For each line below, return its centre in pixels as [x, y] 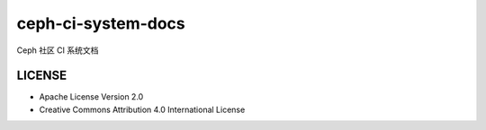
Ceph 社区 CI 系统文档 [58, 50]
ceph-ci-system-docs [101, 23]
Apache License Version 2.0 [91, 97]
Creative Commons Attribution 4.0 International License [142, 109]
